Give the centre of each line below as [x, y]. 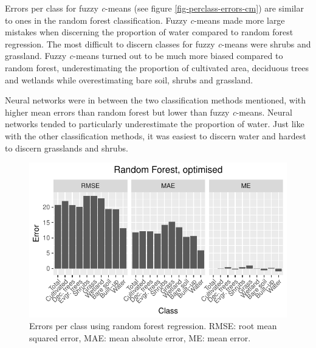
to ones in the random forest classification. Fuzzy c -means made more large [145, 20]
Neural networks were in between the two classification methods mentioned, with [156, 100]
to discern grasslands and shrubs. [67, 148]
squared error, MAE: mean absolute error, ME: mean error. [140, 337]
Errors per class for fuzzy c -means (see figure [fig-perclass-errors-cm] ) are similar [154, 8]
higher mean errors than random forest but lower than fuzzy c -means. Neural [149, 112]
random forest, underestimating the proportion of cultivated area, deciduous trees [157, 67]
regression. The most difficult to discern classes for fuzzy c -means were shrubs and [158, 43]
